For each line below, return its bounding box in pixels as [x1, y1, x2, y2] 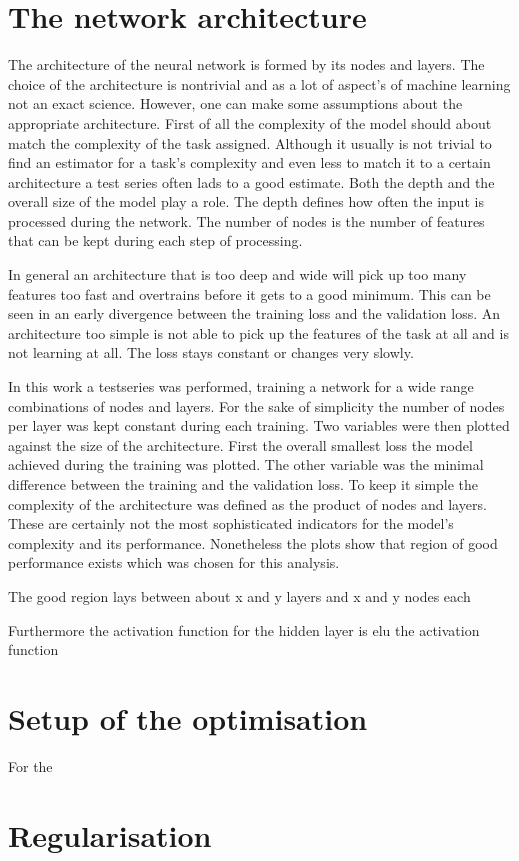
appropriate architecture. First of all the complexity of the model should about [8, 112, 492, 133]
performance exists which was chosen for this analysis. [8, 552, 340, 573]
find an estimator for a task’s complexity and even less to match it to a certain [8, 152, 491, 173]
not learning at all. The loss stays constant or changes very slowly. [8, 342, 414, 363]
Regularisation [8, 814, 212, 855]
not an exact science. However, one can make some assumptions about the [8, 93, 463, 114]
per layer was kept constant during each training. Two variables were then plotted [8, 415, 510, 436]
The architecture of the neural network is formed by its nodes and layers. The [8, 54, 485, 75]
